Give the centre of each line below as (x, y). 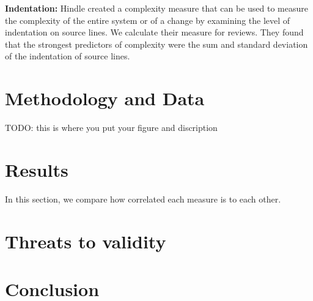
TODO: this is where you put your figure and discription (111, 128)
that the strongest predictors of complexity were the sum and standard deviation (156, 44)
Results (37, 169)
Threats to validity (86, 241)
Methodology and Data (105, 98)
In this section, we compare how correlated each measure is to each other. (143, 199)
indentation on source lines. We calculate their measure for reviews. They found (154, 32)
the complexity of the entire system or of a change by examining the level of (148, 20)
